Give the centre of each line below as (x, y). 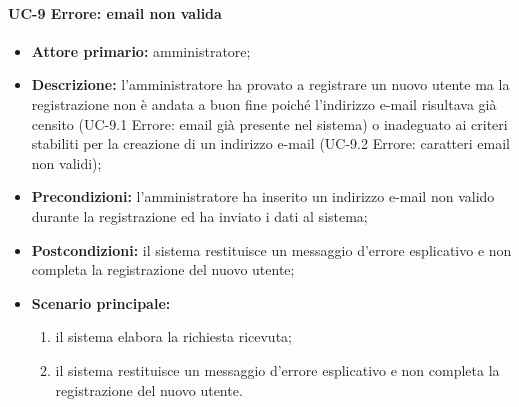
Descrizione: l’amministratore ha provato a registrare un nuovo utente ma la (270, 84)
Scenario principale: (101, 302)
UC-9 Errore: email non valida (115, 12)
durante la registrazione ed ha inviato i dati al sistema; (199, 215)
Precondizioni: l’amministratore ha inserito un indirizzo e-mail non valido (263, 196)
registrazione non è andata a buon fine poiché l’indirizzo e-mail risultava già (264, 103)
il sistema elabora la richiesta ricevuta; (173, 336)
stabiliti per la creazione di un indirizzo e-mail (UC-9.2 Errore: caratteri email (270, 143)
